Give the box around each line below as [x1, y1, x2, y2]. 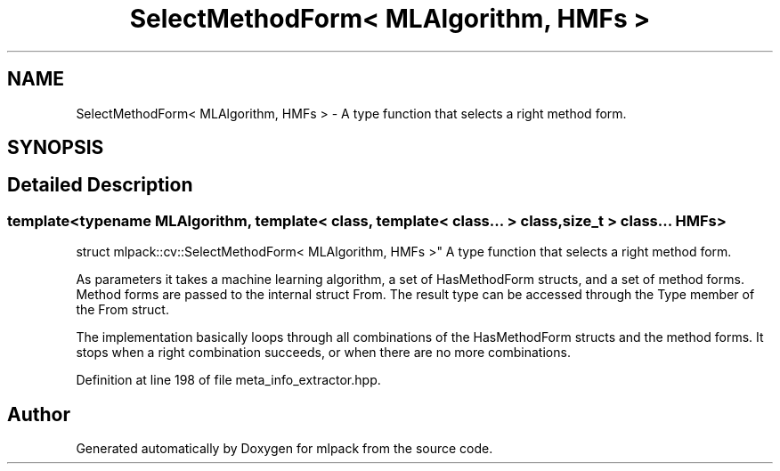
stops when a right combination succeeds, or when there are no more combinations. [76, 345, 571, 361]
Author [7, 402, 70, 426]
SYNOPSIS [7, 136, 104, 159]
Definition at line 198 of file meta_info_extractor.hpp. [76, 372, 381, 388]
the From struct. [76, 302, 169, 318]
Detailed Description [7, 174, 193, 197]
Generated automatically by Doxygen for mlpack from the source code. [76, 441, 493, 457]
